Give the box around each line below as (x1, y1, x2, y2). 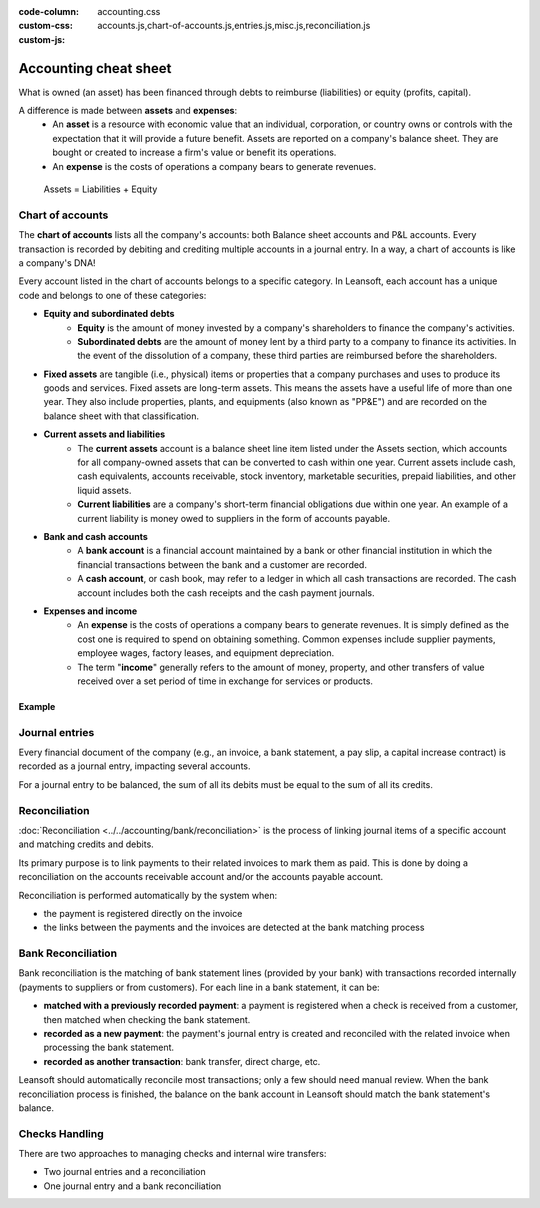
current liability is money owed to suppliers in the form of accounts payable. (77, 512, 390, 524)
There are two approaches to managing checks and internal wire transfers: (18, 1148, 327, 1160)
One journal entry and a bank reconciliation (43, 1180, 222, 1192)
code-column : (18, 6, 80, 17)
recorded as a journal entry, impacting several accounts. (18, 760, 251, 772)
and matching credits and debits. (18, 838, 154, 850)
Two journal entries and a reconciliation (43, 1166, 206, 1178)
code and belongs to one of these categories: (18, 289, 207, 301)
